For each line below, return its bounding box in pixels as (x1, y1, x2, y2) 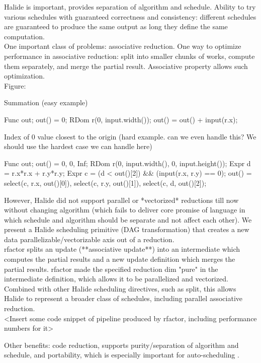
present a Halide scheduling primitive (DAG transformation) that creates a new (4, 224, 249, 235)
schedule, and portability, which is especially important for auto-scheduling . (4, 349, 239, 360)
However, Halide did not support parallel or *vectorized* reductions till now (4, 194, 239, 205)
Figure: (4, 80, 26, 91)
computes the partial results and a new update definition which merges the (4, 254, 235, 264)
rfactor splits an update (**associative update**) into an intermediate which (4, 244, 240, 254)
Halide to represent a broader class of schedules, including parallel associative (4, 293, 242, 304)
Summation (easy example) (4, 97, 88, 108)
